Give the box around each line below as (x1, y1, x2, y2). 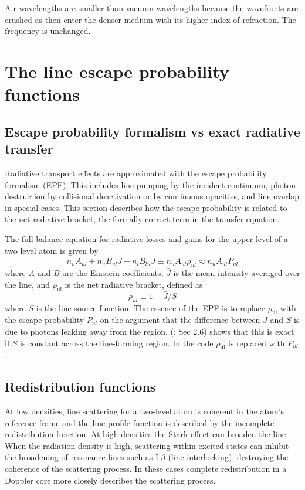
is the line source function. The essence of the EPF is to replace (36, 301, 266, 314)
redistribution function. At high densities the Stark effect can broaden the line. (5, 428, 289, 440)
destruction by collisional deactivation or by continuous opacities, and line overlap (5, 190, 300, 202)
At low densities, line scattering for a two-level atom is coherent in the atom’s (5, 405, 284, 417)
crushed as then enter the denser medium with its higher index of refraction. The (5, 13, 296, 25)
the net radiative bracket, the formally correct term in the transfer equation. (5, 213, 280, 225)
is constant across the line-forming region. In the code (20, 336, 213, 349)
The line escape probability (5, 59, 229, 83)
